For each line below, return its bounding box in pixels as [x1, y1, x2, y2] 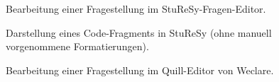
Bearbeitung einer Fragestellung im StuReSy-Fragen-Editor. [6, 1, 266, 16]
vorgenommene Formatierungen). [6, 39, 149, 54]
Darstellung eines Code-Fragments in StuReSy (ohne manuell [6, 25, 272, 40]
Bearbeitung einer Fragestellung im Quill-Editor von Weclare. [6, 62, 274, 77]
